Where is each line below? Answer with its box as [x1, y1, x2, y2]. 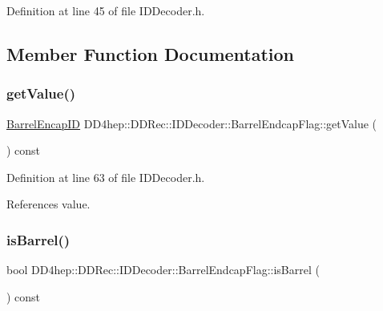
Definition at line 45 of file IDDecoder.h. [6, 2, 205, 18]
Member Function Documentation [6, 41, 295, 66]
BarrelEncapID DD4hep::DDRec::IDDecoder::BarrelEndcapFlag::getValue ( [6, 115, 377, 131]
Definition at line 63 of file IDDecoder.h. [6, 168, 205, 185]
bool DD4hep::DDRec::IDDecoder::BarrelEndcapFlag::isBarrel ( [6, 261, 320, 278]
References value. [6, 196, 91, 212]
